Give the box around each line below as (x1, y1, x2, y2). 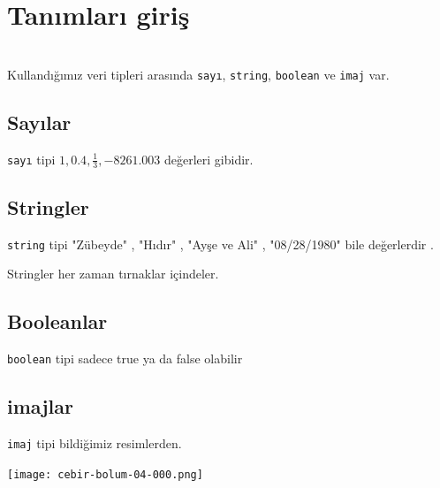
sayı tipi (7, 149, 56, 168)
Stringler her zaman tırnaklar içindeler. (7, 264, 219, 283)
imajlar (7, 393, 73, 420)
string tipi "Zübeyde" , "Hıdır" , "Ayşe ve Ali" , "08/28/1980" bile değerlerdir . (7, 234, 434, 253)
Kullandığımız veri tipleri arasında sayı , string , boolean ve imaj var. (7, 65, 390, 83)
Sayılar (7, 108, 72, 135)
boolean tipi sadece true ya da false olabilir (7, 349, 243, 368)
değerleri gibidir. (163, 149, 254, 168)
